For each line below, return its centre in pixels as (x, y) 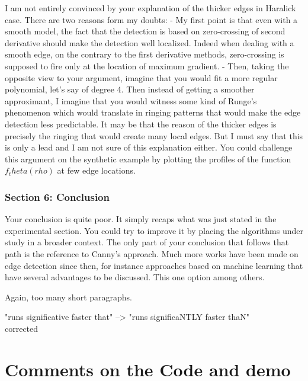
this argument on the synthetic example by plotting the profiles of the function (148, 159)
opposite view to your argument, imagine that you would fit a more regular (141, 77)
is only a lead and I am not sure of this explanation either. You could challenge (149, 147)
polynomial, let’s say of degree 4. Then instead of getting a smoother (130, 89)
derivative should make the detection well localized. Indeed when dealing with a (150, 42)
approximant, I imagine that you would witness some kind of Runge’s (131, 100)
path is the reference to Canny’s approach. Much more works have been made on (152, 253)
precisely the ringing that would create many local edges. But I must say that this (154, 135)
